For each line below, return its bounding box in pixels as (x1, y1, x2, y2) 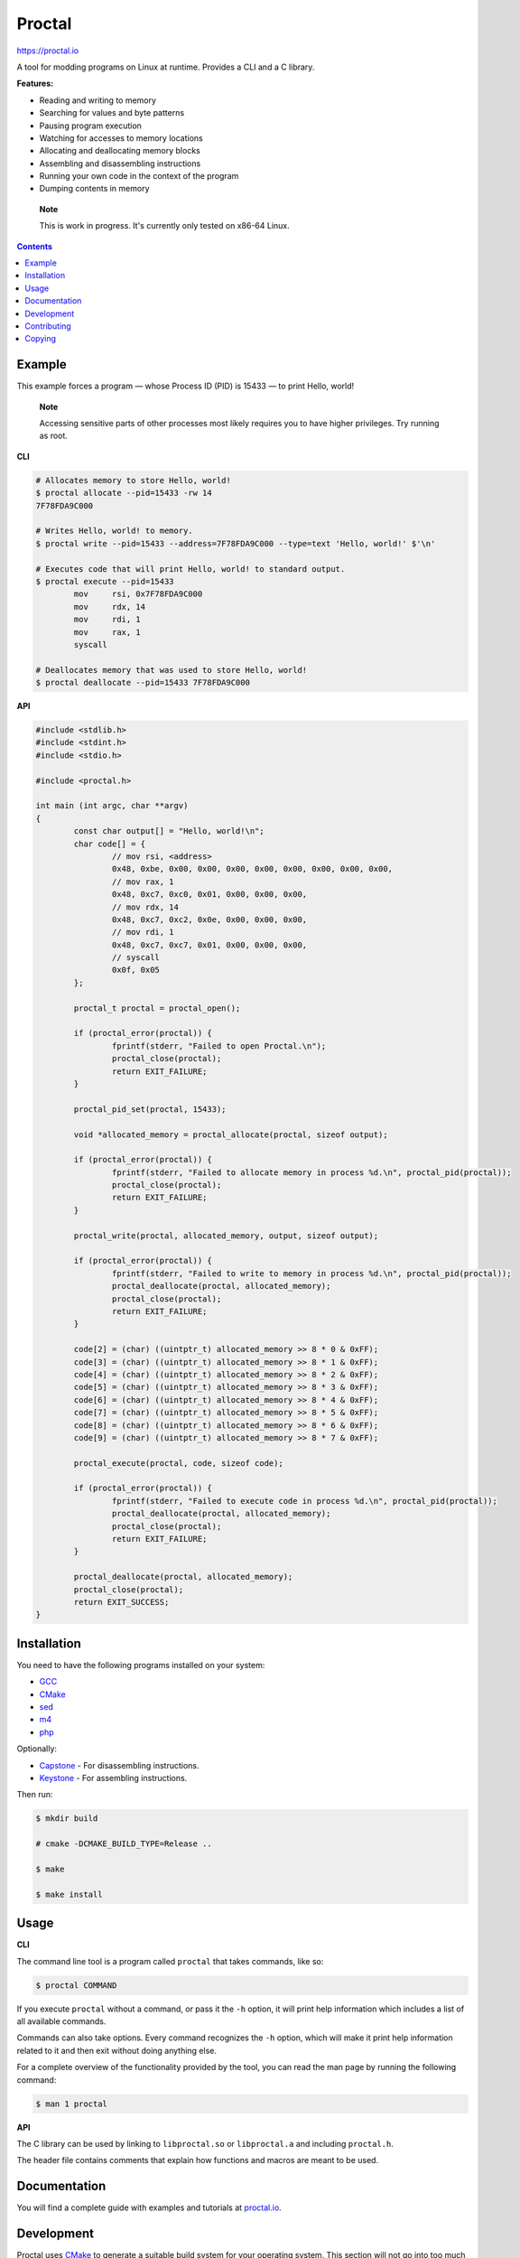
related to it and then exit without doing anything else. (16, 2045, 217, 2056)
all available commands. (16, 2015, 107, 2027)
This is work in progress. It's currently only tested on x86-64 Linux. (39, 220, 291, 231)
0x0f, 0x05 (111, 965, 160, 975)
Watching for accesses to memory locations (39, 132, 203, 144)
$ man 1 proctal (35, 2098, 108, 2109)
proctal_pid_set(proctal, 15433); (73, 1104, 227, 1115)
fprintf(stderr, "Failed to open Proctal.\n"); (111, 1040, 327, 1051)
